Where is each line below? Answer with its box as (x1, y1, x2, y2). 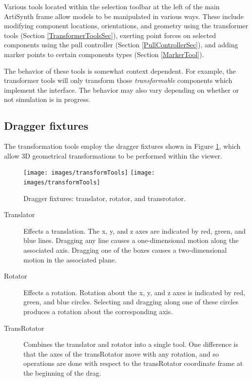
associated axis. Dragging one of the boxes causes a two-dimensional (23, 245, 227, 255)
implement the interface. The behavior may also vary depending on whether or (4, 84, 239, 95)
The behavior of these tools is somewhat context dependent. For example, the (4, 65, 236, 76)
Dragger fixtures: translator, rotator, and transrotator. (23, 193, 186, 203)
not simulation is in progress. (4, 94, 91, 104)
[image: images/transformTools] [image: (23, 169, 155, 177)
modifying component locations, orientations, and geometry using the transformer (4, 20, 249, 31)
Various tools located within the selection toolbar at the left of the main (4, 1, 220, 11)
